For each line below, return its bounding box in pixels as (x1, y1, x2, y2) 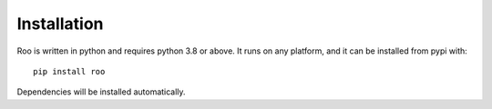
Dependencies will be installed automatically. (16, 86, 186, 97)
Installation (16, 14, 104, 34)
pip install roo (33, 66, 106, 76)
